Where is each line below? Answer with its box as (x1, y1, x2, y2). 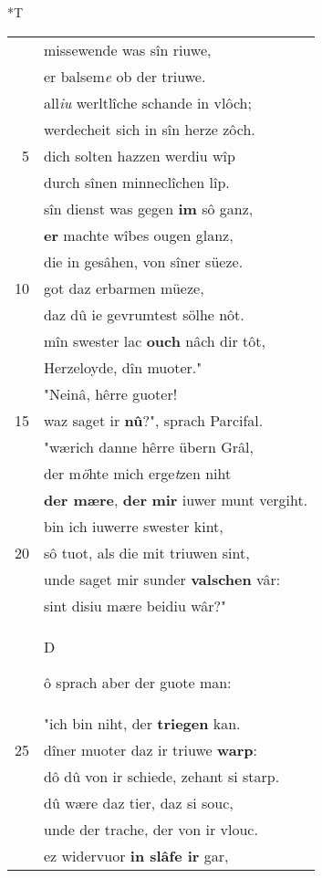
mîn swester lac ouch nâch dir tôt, (44, 329, 265, 351)
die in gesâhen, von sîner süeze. (44, 250, 244, 272)
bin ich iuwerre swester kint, (44, 515, 223, 537)
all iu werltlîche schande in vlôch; (44, 91, 252, 113)
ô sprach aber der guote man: (44, 671, 232, 693)
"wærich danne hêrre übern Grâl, (44, 435, 254, 457)
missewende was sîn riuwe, (44, 38, 212, 60)
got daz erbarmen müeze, (44, 277, 204, 298)
